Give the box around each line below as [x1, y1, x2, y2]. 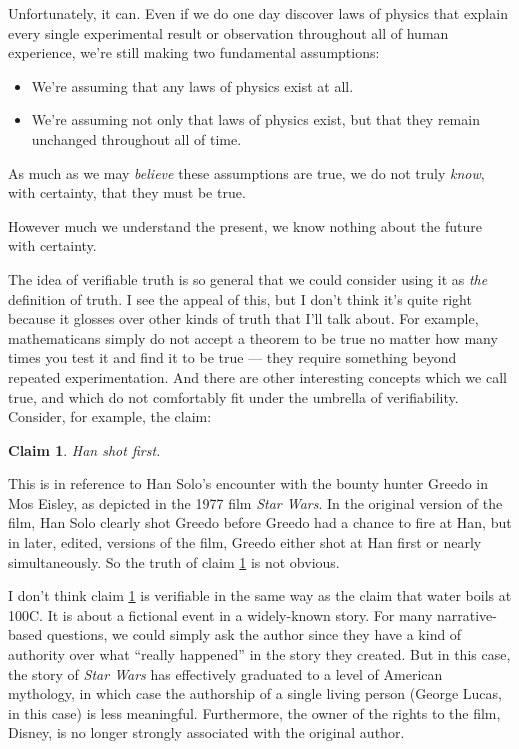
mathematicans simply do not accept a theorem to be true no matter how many [8, 327, 498, 348]
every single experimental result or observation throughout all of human [8, 22, 449, 43]
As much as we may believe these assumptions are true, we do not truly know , [8, 162, 485, 183]
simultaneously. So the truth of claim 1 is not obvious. [8, 551, 340, 572]
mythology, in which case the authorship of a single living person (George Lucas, [8, 683, 502, 704]
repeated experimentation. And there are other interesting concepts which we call [8, 366, 507, 387]
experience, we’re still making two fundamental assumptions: [8, 42, 380, 63]
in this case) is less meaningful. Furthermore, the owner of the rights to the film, [8, 702, 501, 723]
